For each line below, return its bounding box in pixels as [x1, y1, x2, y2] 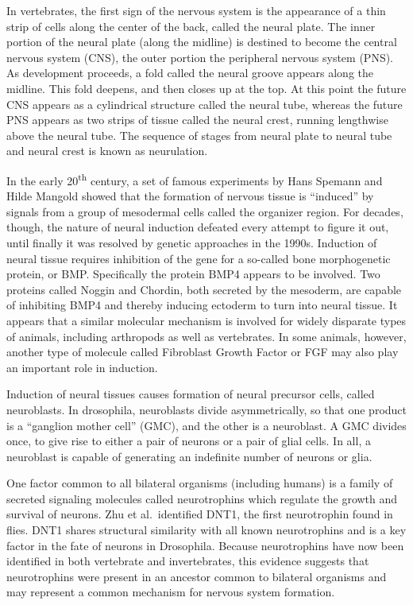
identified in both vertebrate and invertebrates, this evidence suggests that [6, 553, 369, 569]
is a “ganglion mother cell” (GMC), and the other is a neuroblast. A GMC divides [6, 417, 407, 433]
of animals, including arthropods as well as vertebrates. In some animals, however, [6, 328, 407, 344]
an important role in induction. [6, 359, 158, 375]
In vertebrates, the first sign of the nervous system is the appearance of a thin [6, 2, 386, 18]
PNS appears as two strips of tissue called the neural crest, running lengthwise [6, 111, 388, 128]
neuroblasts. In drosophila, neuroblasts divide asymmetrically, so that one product [6, 401, 407, 417]
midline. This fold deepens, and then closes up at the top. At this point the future [6, 80, 407, 96]
